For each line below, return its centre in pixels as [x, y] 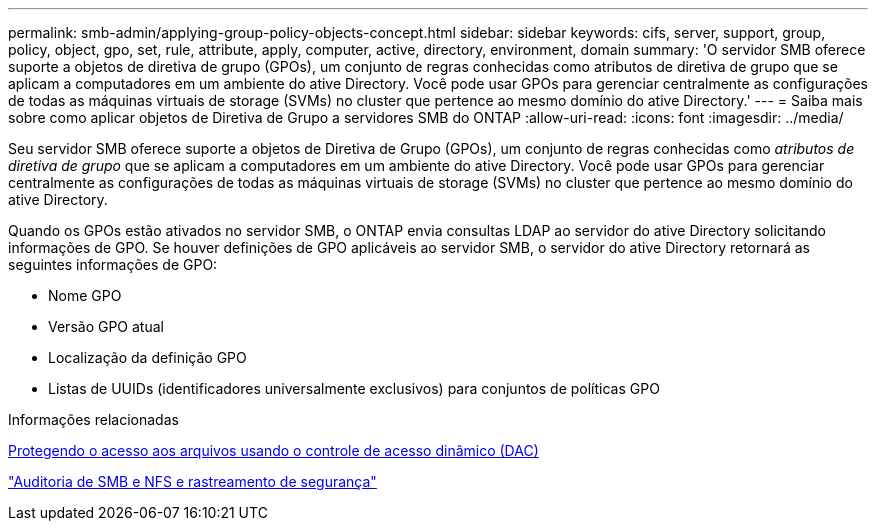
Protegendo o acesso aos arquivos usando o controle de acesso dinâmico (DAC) [273, 450]
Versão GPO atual [106, 326]
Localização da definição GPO [147, 357]
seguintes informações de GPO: [113, 264]
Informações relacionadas [93, 419]
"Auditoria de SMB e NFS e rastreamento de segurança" [192, 481]
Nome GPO [85, 295]
